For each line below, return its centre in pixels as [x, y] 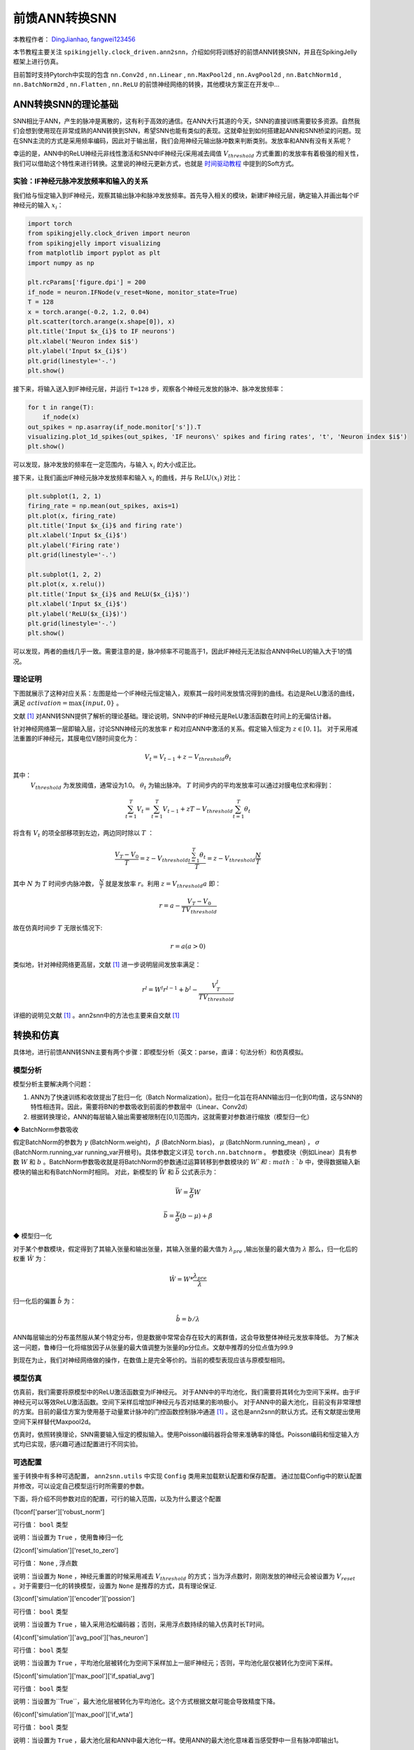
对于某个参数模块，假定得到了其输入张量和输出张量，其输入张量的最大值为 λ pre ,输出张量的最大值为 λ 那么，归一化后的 [185, 1249]
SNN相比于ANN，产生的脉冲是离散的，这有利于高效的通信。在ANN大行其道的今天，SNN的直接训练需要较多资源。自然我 [186, 121]
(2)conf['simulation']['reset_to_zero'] [66, 1550]
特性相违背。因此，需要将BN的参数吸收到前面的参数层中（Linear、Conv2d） [141, 1107]
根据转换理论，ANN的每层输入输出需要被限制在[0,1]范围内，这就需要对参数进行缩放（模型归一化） [172, 1116]
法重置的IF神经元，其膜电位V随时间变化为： [76, 738]
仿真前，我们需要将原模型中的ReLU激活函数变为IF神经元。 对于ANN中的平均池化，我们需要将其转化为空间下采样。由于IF [187, 1392]
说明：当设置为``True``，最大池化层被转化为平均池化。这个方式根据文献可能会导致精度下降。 [146, 1702]
